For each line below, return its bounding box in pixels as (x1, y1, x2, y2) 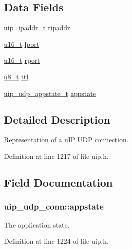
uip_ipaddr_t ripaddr (4, 22, 70, 33)
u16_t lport (4, 38, 39, 49)
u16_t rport (4, 55, 40, 65)
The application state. (4, 219, 70, 230)
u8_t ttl (4, 71, 29, 81)
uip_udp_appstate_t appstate (4, 88, 96, 98)
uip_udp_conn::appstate (4, 200, 104, 212)
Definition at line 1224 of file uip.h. (4, 236, 109, 246)
